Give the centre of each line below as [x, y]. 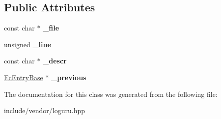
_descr [55, 61]
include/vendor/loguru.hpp [45, 110]
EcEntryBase [24, 77]
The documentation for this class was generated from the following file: [111, 94]
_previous [69, 77]
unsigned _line [28, 44]
